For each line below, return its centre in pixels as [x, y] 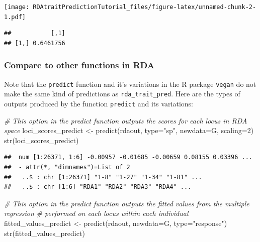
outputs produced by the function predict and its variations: [99, 104]
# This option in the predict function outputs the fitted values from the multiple [127, 203]
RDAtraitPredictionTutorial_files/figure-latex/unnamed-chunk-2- [145, 7]
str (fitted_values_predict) [45, 233]
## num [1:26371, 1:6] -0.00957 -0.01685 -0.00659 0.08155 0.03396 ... [128, 157]
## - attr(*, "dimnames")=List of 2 [67, 167]
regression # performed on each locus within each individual [96, 213]
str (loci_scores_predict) [41, 140]
